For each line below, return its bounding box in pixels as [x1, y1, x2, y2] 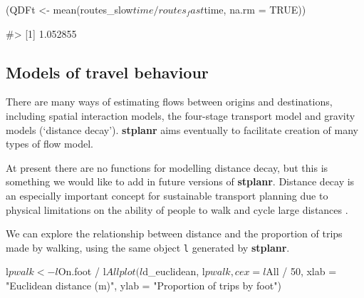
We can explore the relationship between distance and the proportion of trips [6, 226, 343, 241]
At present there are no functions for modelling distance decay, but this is [6, 160, 328, 175]
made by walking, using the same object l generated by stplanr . [6, 240, 290, 255]
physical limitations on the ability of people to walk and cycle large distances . [6, 202, 348, 217]
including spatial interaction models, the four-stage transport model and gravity [6, 108, 355, 123]
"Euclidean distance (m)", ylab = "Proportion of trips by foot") [6, 277, 281, 292]
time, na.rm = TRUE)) [204, 2, 306, 16]
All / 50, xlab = [266, 264, 337, 279]
